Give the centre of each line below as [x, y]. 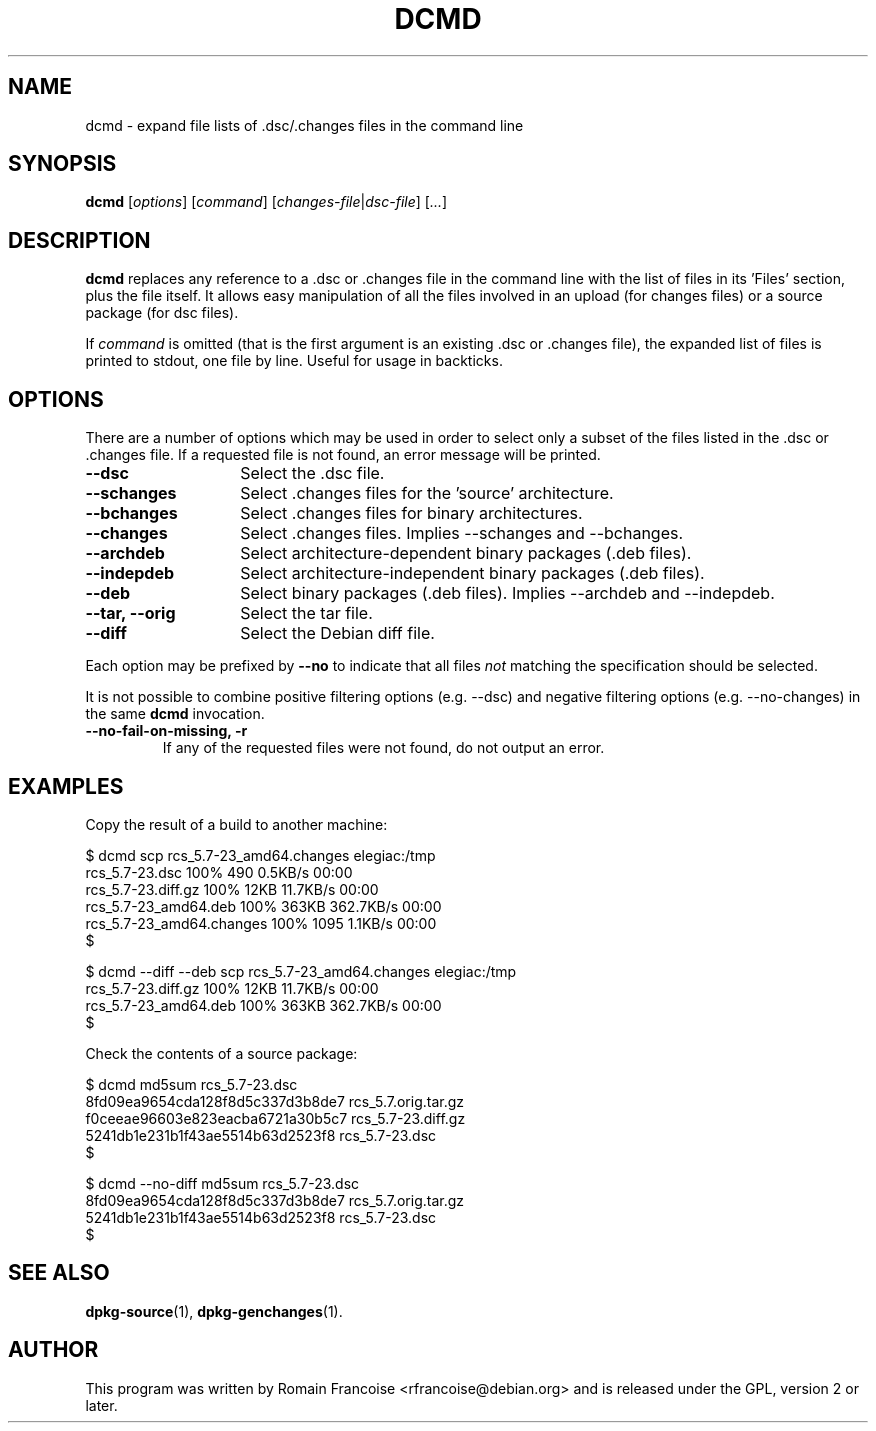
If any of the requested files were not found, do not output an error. [383, 748]
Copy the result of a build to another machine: [236, 824]
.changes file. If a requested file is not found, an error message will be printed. [343, 455]
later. [101, 1405]
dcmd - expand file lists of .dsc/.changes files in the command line [304, 125]
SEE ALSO [59, 1273]
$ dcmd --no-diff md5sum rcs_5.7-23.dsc [222, 1183]
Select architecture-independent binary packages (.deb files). [472, 573]
